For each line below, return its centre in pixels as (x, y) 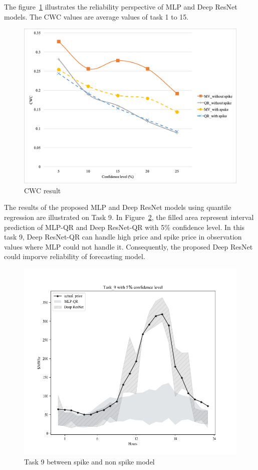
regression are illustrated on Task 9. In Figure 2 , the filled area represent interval (129, 217)
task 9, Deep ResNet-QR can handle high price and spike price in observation (123, 237)
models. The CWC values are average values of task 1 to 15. (96, 16)
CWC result (43, 190)
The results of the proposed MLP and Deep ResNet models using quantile (118, 207)
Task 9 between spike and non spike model (89, 462)
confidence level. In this (209, 227)
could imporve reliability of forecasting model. (75, 256)
